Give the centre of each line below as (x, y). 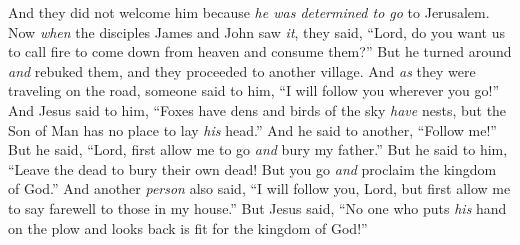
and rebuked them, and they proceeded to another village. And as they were (242, 70)
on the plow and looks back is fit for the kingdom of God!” (188, 227)
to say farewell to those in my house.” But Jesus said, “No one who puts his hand (257, 207)
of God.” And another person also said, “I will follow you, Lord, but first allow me (259, 188)
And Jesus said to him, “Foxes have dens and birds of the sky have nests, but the (257, 109)
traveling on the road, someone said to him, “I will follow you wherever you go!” (254, 90)
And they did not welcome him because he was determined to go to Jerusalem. (249, 12)
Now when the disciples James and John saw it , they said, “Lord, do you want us (256, 31)
